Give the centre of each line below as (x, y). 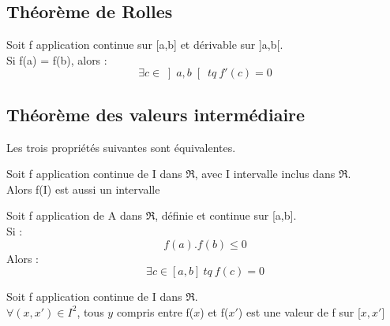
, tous (90, 311)
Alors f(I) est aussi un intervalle (83, 189)
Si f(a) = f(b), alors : (57, 59)
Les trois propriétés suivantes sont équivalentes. (121, 147)
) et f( (214, 311)
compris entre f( (155, 311)
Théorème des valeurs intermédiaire (156, 114)
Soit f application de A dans (74, 215)
